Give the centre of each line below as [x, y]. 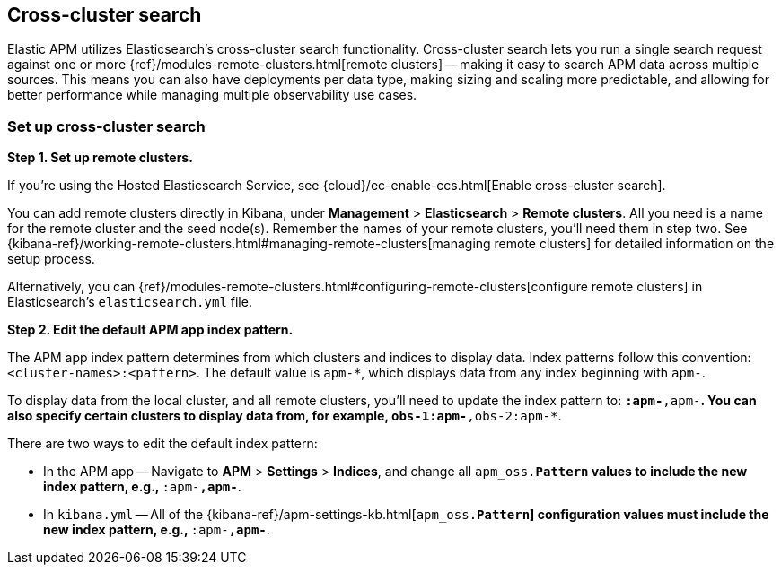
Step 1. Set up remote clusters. [100, 158]
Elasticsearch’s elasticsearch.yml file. [130, 302]
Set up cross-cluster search [106, 126]
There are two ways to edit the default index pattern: [162, 444]
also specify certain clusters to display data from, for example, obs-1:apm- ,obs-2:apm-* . [285, 416]
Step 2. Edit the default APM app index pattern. [150, 330]
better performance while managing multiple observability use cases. [212, 95]
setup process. [51, 259]
